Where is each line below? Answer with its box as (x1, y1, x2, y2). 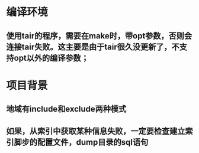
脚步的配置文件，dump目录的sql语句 (14, 137, 149, 147)
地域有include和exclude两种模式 (6, 104, 127, 114)
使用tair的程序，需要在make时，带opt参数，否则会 (6, 31, 192, 41)
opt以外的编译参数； (14, 53, 89, 63)
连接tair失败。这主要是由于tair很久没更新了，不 (6, 42, 179, 52)
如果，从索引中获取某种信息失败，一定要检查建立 (6, 126, 185, 136)
